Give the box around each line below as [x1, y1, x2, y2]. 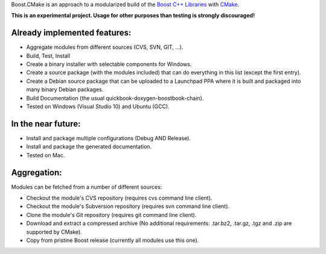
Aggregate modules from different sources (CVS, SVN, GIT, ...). [26, 44, 184, 51]
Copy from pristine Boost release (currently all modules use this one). [26, 236, 199, 244]
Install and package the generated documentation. [26, 143, 152, 151]
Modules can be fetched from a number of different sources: [11, 183, 162, 190]
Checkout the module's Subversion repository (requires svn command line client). [26, 203, 229, 210]
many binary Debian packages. [26, 86, 104, 93]
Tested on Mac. [26, 151, 65, 158]
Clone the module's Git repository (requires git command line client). [26, 211, 197, 218]
